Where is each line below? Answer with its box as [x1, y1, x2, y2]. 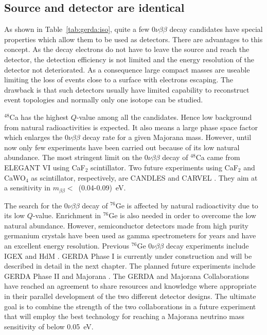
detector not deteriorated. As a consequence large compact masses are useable [4, 64, 250, 75]
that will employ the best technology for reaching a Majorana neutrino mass [4, 311, 245, 322]
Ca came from [195, 152, 240, 163]
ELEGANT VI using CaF [4, 162, 85, 172]
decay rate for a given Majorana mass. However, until [82, 132, 252, 143]
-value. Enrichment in [32, 210, 101, 221]
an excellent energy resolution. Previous [4, 240, 130, 251]
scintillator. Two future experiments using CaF [91, 162, 238, 172]
